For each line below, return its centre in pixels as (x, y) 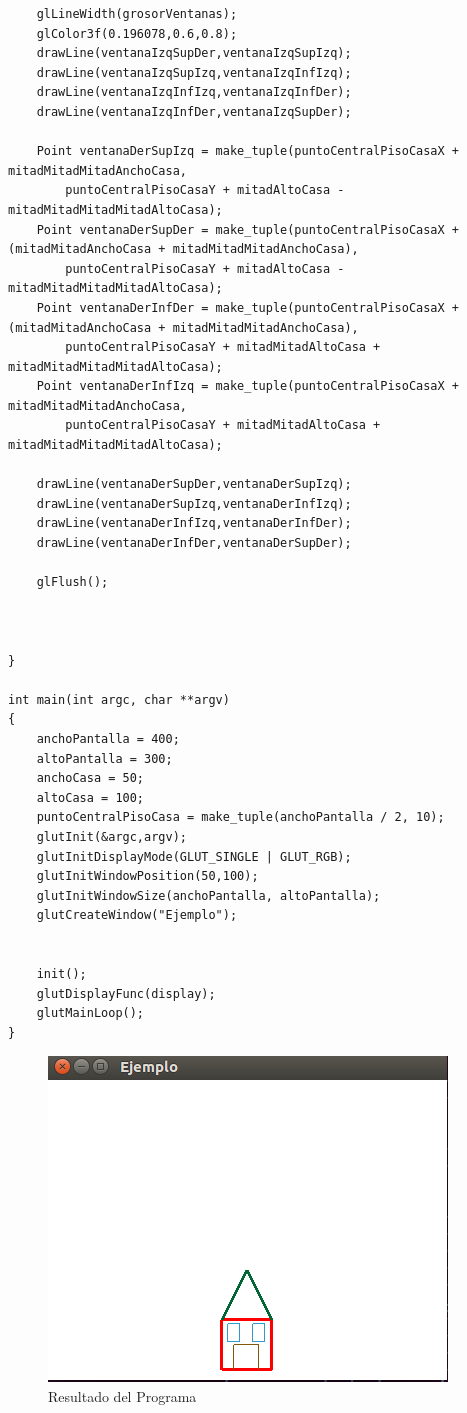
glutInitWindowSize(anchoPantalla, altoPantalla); (208, 895)
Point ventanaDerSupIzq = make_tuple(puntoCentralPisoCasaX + (248, 151)
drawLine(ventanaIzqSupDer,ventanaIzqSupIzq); (194, 53)
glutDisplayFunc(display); (126, 993)
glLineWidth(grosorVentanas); (137, 14)
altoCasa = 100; (90, 797)
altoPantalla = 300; (104, 758)
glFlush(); (72, 582)
